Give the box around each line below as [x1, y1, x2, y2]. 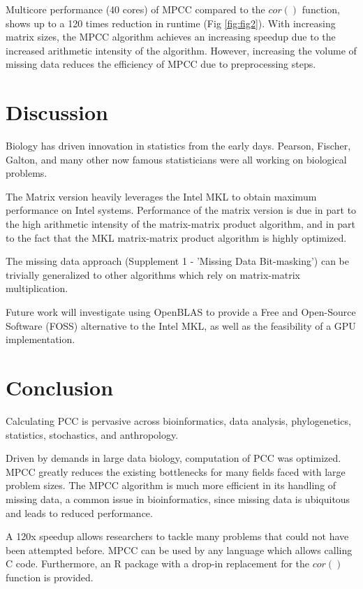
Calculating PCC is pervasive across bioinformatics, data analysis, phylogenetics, [6, 413, 351, 428]
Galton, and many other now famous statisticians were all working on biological [6, 152, 347, 166]
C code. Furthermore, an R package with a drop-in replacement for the [6, 556, 310, 571]
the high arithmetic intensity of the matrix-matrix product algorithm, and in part [6, 217, 355, 231]
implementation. [6, 332, 75, 347]
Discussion [6, 98, 108, 126]
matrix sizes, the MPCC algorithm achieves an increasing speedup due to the [6, 29, 336, 44]
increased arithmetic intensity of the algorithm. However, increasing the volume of [6, 43, 357, 57]
